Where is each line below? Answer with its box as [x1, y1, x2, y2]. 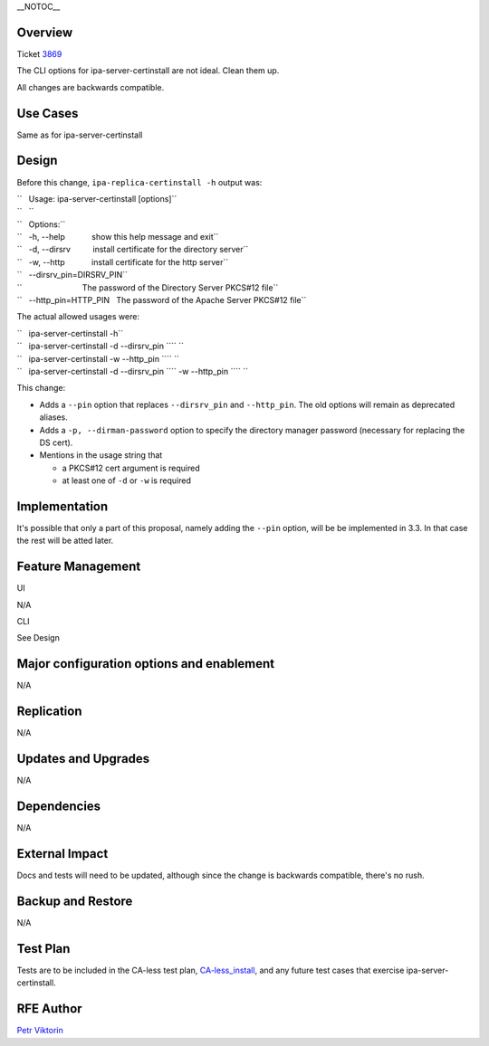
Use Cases [16, 105, 79, 121]
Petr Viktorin [16, 1025, 63, 1036]
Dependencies [16, 799, 101, 813]
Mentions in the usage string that [39, 450, 163, 461]
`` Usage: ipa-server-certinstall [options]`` [16, 193, 177, 204]
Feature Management [16, 559, 141, 575]
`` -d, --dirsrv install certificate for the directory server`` [16, 244, 249, 255]
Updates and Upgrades [16, 751, 150, 766]
